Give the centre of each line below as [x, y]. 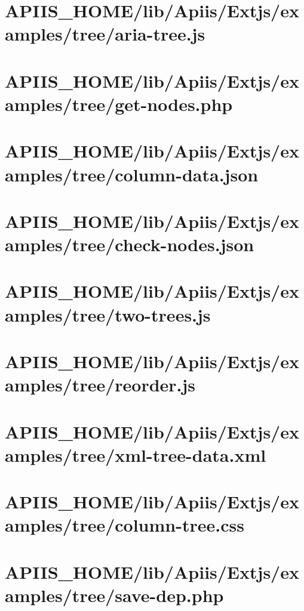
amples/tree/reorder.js [100, 385]
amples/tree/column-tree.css [125, 525]
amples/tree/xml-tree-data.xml [136, 454]
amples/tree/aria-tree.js [105, 34]
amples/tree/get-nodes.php [119, 104]
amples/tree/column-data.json [132, 174]
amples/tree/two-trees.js [108, 314]
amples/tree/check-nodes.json [130, 244]
